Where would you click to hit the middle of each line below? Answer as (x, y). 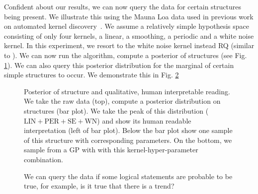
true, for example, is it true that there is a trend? (99, 186)
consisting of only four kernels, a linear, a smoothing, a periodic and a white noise (129, 35)
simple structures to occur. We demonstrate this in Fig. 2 (91, 75)
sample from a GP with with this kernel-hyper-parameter (111, 150)
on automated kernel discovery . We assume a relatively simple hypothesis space (127, 26)
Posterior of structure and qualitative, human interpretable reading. (127, 91)
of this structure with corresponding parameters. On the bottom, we (128, 140)
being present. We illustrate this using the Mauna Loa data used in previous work (129, 16)
